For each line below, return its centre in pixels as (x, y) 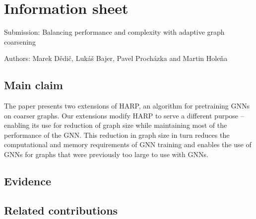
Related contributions (61, 210)
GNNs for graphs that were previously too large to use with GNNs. (106, 154)
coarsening (20, 41)
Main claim (33, 85)
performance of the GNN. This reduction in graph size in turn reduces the (117, 135)
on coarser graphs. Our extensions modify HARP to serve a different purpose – (124, 115)
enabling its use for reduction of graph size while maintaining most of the (116, 125)
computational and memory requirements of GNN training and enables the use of (128, 144)
